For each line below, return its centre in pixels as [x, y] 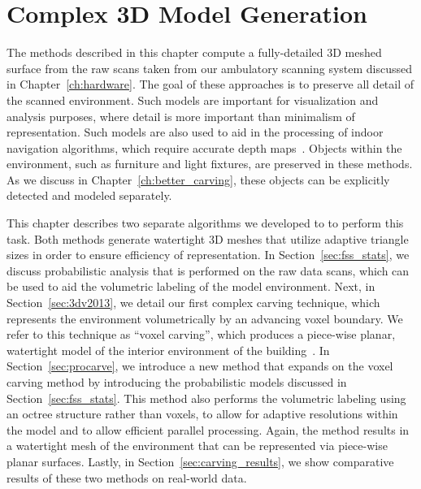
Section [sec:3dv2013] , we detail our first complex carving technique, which [193, 303]
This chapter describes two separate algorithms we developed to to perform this [205, 223]
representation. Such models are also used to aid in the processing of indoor [195, 132]
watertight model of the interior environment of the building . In [168, 350]
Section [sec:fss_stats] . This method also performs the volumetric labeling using [206, 398]
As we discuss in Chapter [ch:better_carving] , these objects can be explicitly [198, 179]
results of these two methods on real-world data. [127, 477]
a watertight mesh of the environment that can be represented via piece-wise [197, 446]
